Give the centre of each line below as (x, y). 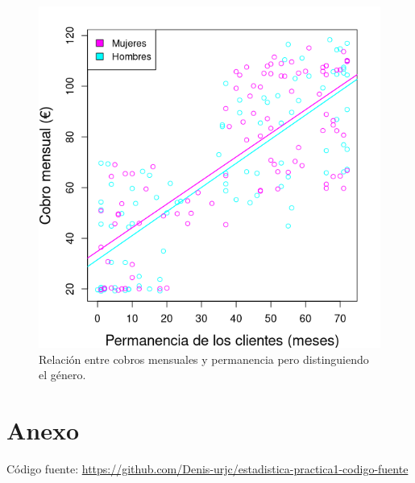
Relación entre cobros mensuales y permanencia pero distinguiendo (204, 359)
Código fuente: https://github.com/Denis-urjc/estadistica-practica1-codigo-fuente (207, 468)
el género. (62, 375)
